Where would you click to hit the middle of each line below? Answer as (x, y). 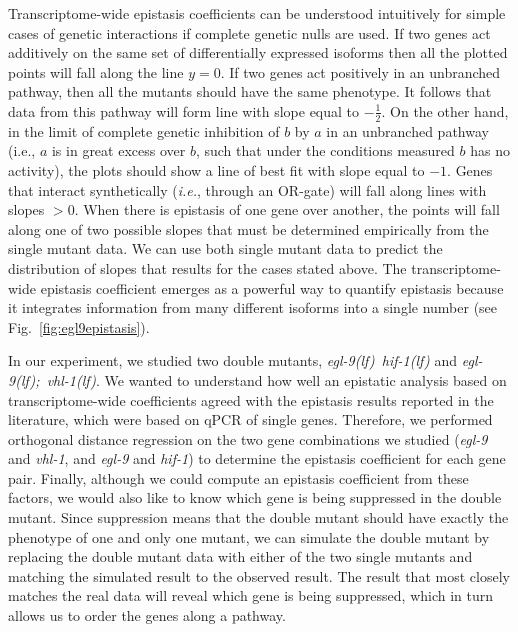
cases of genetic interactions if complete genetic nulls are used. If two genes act (249, 32)
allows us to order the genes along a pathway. (147, 615)
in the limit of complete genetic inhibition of (144, 130)
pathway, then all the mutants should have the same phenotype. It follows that (250, 91)
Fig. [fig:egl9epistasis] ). (79, 326)
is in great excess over (118, 150)
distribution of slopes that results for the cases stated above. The (207, 267)
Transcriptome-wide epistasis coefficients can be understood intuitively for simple (257, 13)
